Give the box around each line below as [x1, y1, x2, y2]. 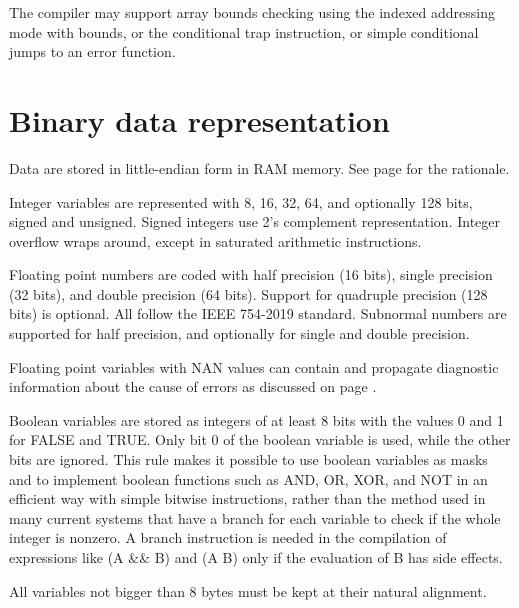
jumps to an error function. [9, 41, 176, 62]
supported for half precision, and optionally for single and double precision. [9, 323, 470, 344]
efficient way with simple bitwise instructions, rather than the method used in [9, 488, 486, 509]
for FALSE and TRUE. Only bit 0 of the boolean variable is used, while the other [9, 429, 511, 450]
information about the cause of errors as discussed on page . [9, 376, 377, 397]
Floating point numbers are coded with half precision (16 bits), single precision [9, 264, 493, 285]
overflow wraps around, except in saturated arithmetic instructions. [9, 230, 422, 251]
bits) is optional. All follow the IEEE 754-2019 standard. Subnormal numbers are [9, 303, 507, 324]
